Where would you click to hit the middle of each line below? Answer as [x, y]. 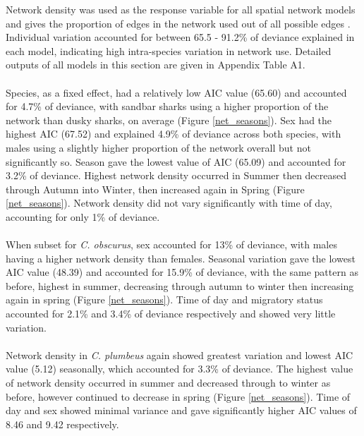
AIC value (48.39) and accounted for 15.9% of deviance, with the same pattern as [182, 272]
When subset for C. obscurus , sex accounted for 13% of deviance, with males [171, 244]
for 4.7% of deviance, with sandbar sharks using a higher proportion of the [167, 106]
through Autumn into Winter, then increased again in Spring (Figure [155, 189]
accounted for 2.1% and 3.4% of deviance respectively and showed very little [171, 314]
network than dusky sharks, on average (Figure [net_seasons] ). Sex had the [169, 120]
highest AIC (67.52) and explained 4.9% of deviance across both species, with [174, 134]
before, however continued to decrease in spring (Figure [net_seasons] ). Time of [178, 396]
